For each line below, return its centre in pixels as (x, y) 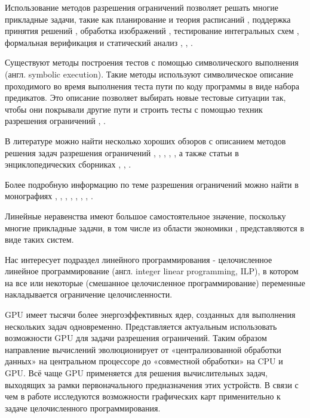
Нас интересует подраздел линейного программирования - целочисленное (139, 259)
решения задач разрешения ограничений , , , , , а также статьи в (122, 152)
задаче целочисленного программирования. (83, 408)
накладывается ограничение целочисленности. (89, 294)
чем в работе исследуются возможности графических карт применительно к (143, 396)
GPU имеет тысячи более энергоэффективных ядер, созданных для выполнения (150, 315)
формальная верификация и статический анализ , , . (99, 42)
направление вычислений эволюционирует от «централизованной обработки (143, 349)
